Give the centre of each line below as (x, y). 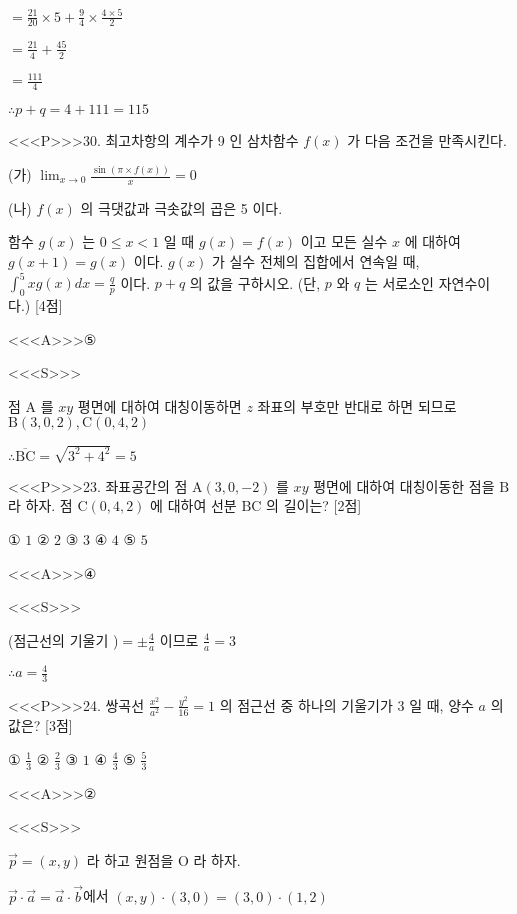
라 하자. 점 (40, 505)
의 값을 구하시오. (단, (255, 282)
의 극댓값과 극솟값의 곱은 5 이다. (181, 207)
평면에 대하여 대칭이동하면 (159, 405)
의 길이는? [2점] (314, 505)
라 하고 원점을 (130, 859)
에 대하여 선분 (193, 505)
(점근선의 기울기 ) (63, 639)
